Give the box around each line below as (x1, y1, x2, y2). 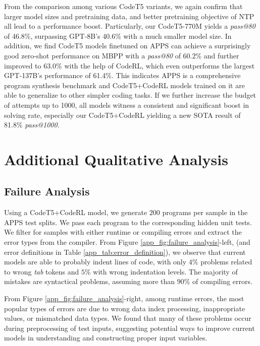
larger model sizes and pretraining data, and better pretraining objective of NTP (4, 11, 254, 21)
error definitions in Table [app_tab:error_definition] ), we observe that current (4, 246, 246, 257)
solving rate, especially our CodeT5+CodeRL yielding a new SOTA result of (4, 109, 241, 120)
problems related (200, 256, 252, 267)
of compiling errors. (192, 276, 252, 287)
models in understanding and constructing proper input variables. (4, 332, 207, 343)
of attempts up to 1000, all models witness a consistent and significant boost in (4, 99, 249, 110)
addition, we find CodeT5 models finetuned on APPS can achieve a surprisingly (4, 40, 251, 51)
